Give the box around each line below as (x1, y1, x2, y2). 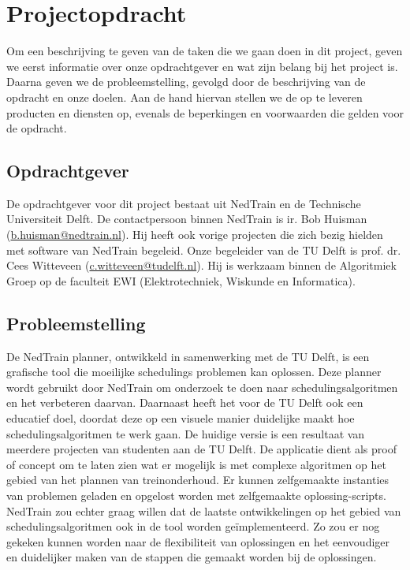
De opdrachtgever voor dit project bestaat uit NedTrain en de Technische (6, 195, 361, 211)
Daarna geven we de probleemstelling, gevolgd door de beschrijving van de (6, 73, 366, 90)
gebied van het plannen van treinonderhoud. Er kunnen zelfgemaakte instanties (6, 471, 389, 488)
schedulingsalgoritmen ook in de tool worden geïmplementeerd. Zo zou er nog (6, 518, 380, 535)
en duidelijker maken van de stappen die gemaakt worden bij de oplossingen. (6, 549, 377, 565)
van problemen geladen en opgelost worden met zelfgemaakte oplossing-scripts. (6, 487, 386, 503)
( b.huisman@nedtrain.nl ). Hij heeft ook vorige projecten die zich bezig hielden (6, 226, 383, 243)
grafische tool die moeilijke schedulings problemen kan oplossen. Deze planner (6, 363, 382, 380)
